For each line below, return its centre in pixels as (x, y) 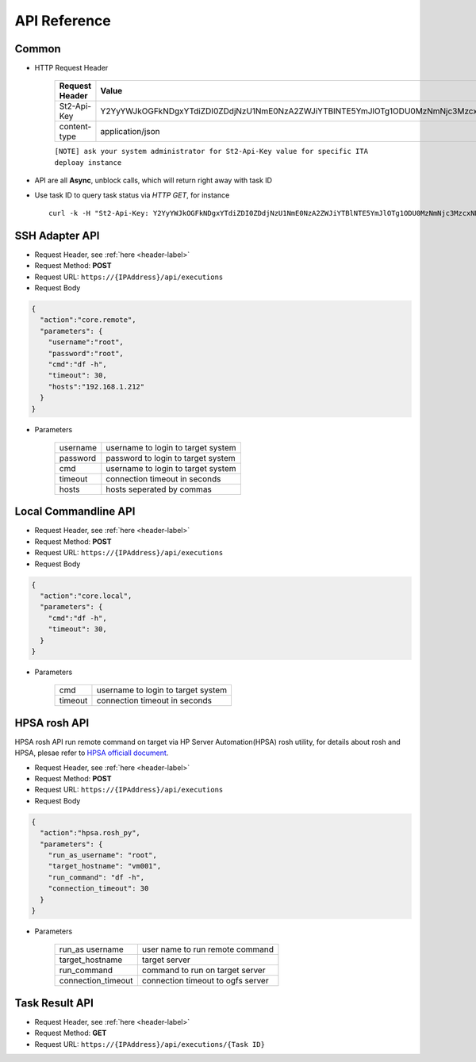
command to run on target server (203, 970)
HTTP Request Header (71, 68)
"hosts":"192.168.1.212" (96, 386)
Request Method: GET (71, 1033)
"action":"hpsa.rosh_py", (90, 833)
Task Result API (54, 1003)
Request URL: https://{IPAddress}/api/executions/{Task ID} (150, 1044)
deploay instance (88, 162)
